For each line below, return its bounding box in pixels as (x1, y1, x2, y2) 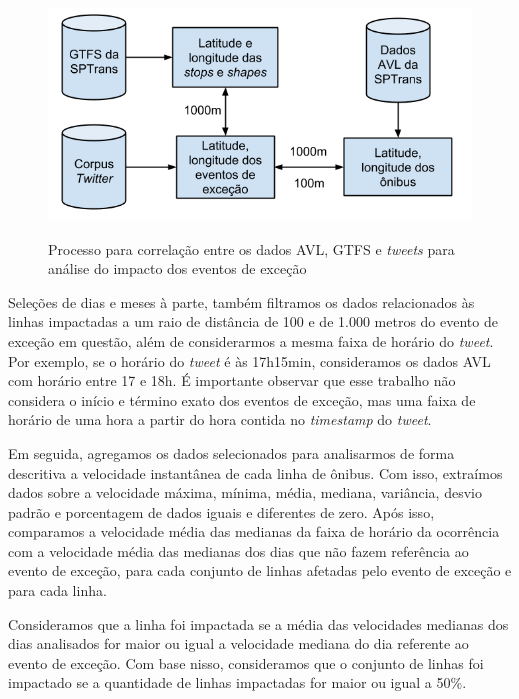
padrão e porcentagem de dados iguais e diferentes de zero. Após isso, (8, 501, 435, 522)
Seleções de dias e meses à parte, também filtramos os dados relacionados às (8, 291, 475, 312)
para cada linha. (8, 580, 107, 601)
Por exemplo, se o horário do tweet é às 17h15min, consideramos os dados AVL (8, 350, 491, 371)
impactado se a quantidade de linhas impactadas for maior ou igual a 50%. (8, 672, 467, 693)
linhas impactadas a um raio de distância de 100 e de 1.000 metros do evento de (8, 311, 498, 332)
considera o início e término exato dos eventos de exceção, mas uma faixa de (8, 389, 476, 410)
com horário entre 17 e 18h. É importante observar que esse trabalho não (8, 370, 456, 391)
